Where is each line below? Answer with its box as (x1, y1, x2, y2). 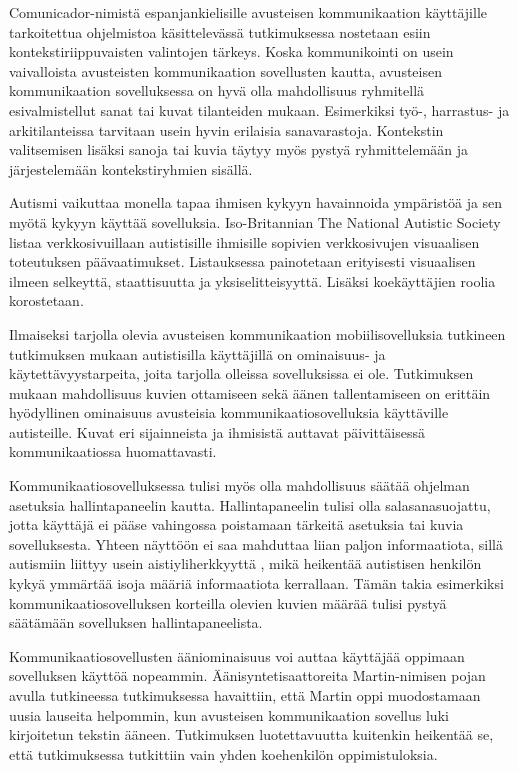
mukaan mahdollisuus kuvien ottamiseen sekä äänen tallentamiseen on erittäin (9, 382, 491, 403)
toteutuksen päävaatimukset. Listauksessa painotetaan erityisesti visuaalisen (9, 251, 476, 272)
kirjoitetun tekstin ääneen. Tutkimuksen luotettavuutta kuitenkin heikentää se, (9, 724, 494, 745)
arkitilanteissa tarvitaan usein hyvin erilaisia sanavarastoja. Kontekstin (9, 119, 444, 140)
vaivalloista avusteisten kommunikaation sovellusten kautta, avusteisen (9, 60, 442, 81)
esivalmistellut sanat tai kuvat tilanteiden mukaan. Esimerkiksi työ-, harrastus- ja (9, 99, 510, 120)
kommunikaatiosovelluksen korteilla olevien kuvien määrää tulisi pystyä (9, 592, 447, 613)
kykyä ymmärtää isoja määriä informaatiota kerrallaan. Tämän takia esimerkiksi (9, 573, 504, 594)
